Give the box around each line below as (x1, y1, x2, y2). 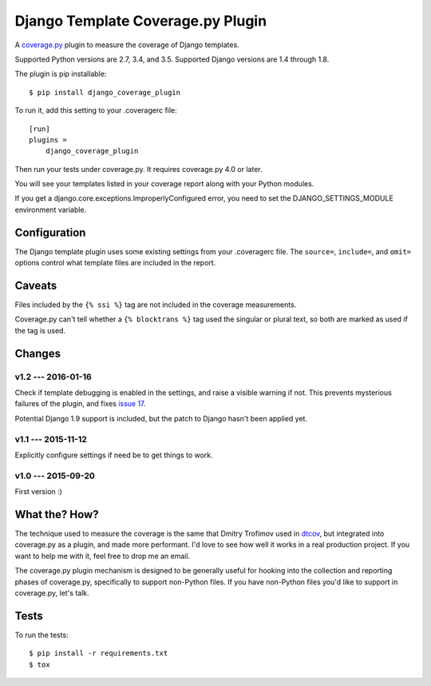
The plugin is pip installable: (14, 69, 107, 79)
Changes (14, 346, 61, 360)
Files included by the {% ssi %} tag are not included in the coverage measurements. (14, 300, 297, 309)
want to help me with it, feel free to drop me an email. (14, 551, 191, 560)
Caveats (14, 278, 57, 292)
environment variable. (14, 205, 87, 214)
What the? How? (14, 508, 99, 521)
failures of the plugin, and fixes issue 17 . (14, 399, 146, 409)
